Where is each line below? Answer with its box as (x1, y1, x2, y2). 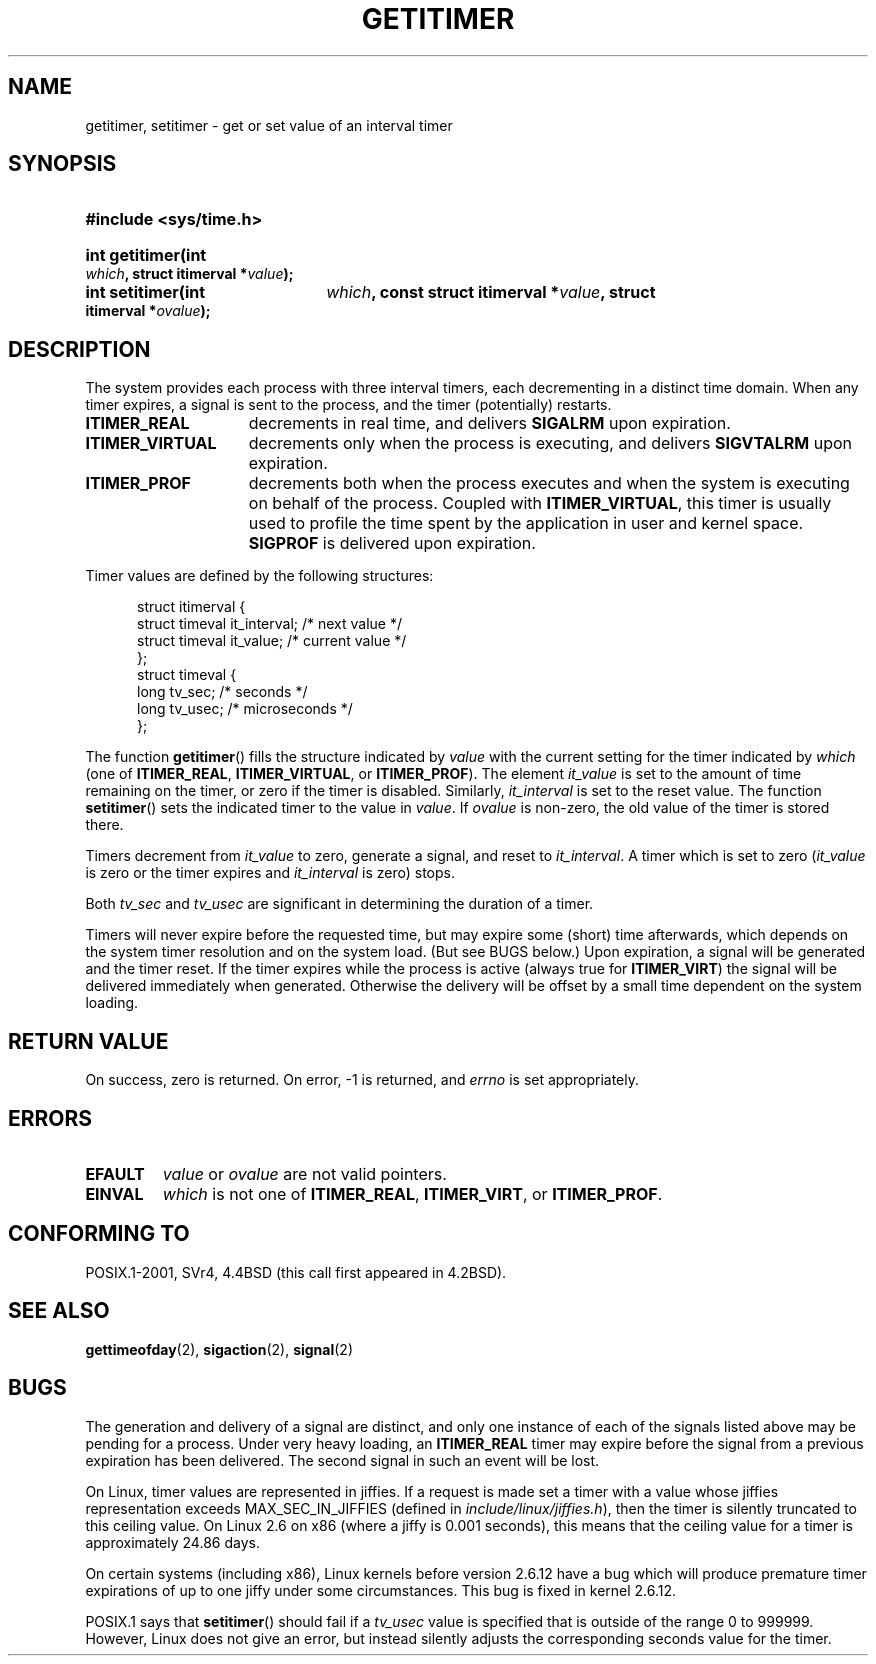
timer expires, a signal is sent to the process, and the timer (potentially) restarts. (85, 396, 612, 414)
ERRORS (8, 1105, 93, 1131)
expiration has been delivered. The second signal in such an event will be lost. (85, 1451, 600, 1469)
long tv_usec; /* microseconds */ (137, 700, 353, 718)
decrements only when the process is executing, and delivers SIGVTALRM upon (248, 433, 853, 454)
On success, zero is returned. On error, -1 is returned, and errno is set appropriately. (85, 1071, 639, 1089)
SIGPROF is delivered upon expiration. (248, 533, 536, 554)
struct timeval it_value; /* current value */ (137, 632, 407, 650)
